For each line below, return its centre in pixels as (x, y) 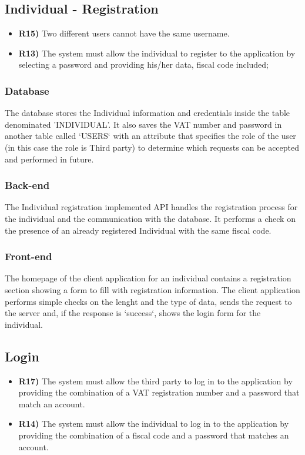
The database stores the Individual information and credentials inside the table (148, 113)
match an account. (52, 403)
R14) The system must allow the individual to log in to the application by (154, 424)
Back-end (27, 185)
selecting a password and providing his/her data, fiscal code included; (143, 64)
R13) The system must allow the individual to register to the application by (157, 53)
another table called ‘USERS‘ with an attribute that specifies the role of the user (150, 136)
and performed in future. (49, 159)
